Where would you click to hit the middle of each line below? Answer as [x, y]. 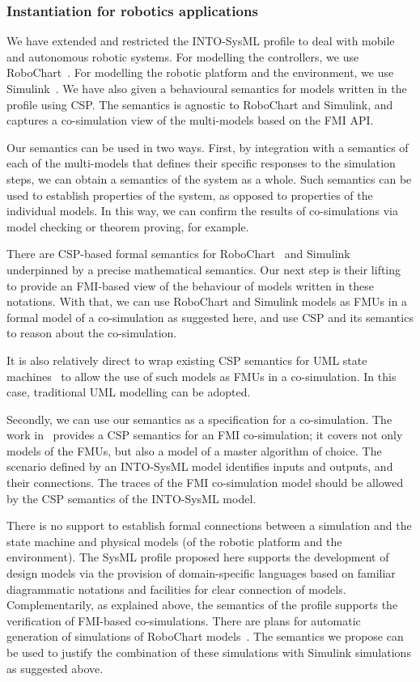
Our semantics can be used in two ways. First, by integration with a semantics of [208, 147]
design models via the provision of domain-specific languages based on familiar [201, 573]
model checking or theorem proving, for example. [128, 226]
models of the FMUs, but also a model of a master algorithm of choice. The [194, 450]
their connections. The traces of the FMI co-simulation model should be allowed [205, 483]
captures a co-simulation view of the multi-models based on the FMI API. [190, 120]
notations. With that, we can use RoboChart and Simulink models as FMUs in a [207, 301]
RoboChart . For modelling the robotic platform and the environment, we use [200, 72]
